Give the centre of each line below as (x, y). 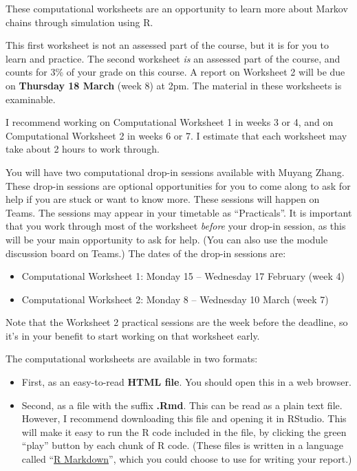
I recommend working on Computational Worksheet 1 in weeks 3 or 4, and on (170, 122)
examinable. (31, 99)
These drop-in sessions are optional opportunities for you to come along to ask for (178, 185)
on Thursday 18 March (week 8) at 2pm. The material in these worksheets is (174, 85)
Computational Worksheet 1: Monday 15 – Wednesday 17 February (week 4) (183, 276)
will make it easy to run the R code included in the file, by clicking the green (184, 431)
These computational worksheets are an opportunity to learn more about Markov (177, 8)
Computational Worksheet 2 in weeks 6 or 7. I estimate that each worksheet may (176, 135)
